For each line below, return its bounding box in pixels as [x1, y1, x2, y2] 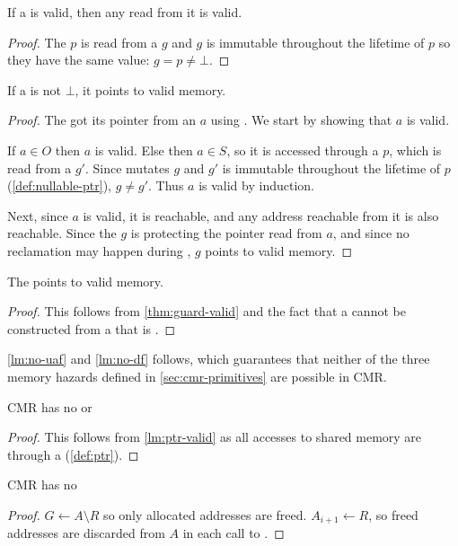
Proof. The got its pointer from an [7, 110, 197, 129]
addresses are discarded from [7, 524, 165, 542]
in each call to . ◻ [182, 524, 285, 542]
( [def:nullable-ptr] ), [7, 176, 111, 195]
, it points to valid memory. [75, 80, 226, 99]
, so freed [368, 505, 418, 524]
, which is [389, 140, 442, 159]
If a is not [7, 80, 61, 99]
